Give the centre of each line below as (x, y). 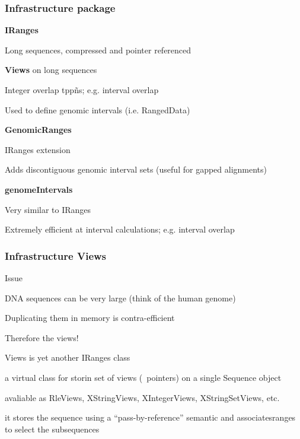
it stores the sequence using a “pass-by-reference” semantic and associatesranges (150, 417)
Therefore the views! (42, 337)
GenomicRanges (38, 130)
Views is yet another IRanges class (68, 357)
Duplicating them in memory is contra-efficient (90, 318)
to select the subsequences (52, 429)
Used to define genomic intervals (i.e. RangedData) (98, 109)
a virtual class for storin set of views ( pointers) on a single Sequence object (143, 377)
